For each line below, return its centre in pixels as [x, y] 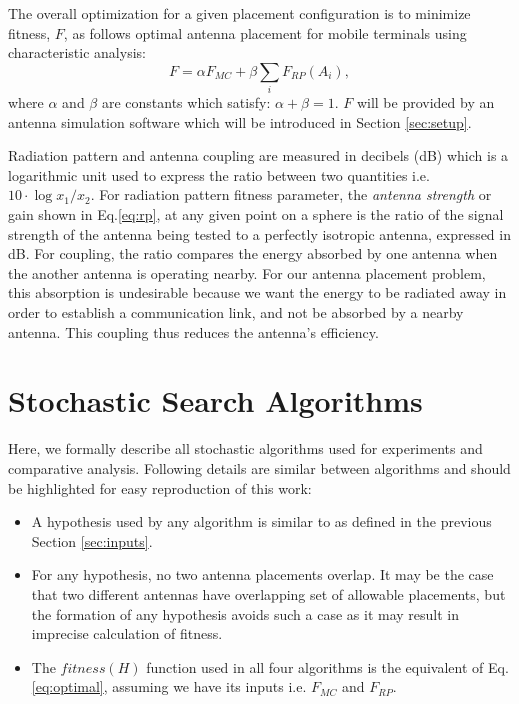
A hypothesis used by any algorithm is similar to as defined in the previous [261, 521]
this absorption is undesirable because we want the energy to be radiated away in [257, 292]
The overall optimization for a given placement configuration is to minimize [239, 13]
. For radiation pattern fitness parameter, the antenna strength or [291, 194]
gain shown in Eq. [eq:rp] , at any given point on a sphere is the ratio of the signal [256, 214]
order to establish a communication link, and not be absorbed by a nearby [236, 312]
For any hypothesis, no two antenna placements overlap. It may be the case [262, 574]
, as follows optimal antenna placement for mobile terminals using [265, 32]
